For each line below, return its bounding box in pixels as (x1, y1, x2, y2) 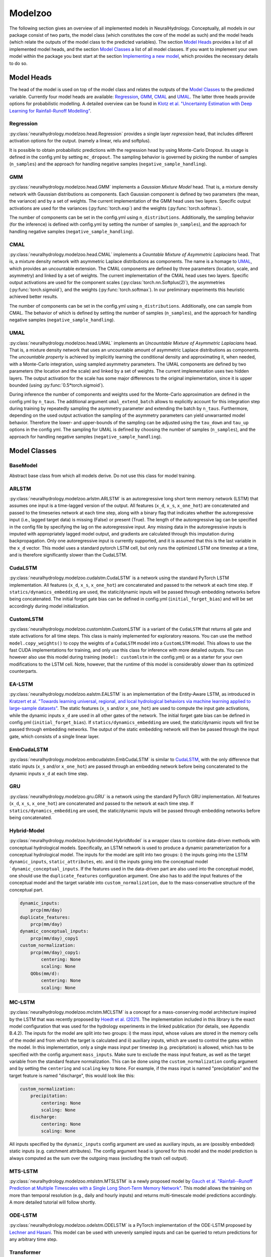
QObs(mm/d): (30, 970, 60, 976)
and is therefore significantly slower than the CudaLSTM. (9, 552, 127, 558)
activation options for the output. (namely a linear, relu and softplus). (9, 138, 151, 144)
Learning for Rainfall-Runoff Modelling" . (9, 108, 91, 114)
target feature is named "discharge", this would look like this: (9, 1072, 135, 1079)
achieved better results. (9, 294, 59, 300)
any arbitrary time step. (9, 1236, 58, 1242)
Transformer (9, 1248, 41, 1255)
